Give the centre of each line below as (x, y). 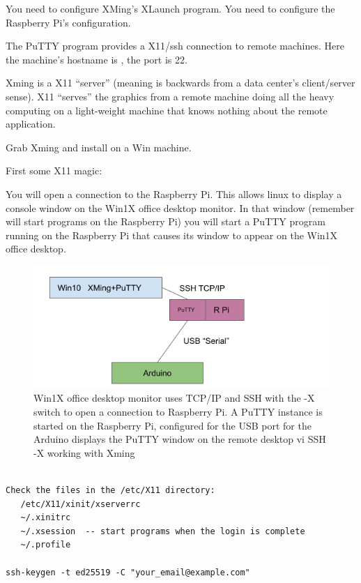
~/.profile (46, 545)
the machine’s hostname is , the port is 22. (97, 59)
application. (31, 124)
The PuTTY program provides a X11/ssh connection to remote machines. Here (175, 46)
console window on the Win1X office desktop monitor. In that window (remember (180, 207)
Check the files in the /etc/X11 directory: (110, 490)
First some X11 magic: (54, 171)
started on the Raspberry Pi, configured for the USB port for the (172, 425)
